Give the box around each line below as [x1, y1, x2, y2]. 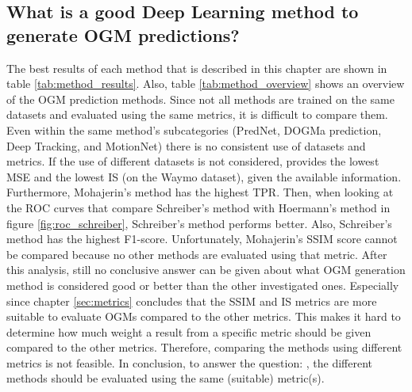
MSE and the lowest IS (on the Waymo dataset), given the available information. [6, 168, 402, 185]
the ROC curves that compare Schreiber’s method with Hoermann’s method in [6, 199, 391, 215]
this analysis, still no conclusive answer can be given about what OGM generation [6, 261, 406, 278]
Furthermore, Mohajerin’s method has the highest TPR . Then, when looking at [6, 184, 394, 200]
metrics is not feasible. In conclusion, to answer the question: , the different [6, 354, 372, 371]
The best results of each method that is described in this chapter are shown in [6, 59, 387, 76]
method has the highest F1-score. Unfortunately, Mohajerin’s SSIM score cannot [6, 230, 398, 247]
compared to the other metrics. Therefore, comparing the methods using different [6, 339, 402, 356]
